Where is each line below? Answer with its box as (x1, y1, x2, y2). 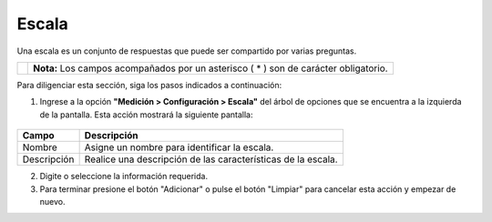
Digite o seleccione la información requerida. (39, 171, 209, 182)
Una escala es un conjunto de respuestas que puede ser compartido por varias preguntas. (16, 45, 357, 56)
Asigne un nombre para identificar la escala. (84, 141, 274, 154)
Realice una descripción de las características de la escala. (84, 153, 338, 166)
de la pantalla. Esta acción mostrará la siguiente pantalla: (39, 109, 253, 120)
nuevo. (39, 196, 66, 207)
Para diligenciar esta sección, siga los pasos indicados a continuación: (16, 79, 282, 90)
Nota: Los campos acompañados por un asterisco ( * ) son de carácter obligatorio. (33, 62, 388, 75)
